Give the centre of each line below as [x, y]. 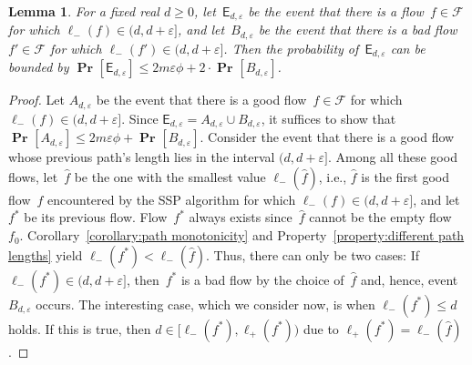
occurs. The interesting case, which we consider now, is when [205, 304]
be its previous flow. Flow [96, 217]
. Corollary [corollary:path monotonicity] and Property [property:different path [242, 235]
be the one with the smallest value [170, 176]
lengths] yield [46, 254]
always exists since [241, 217]
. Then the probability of [291, 48]
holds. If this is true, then [80, 328]
